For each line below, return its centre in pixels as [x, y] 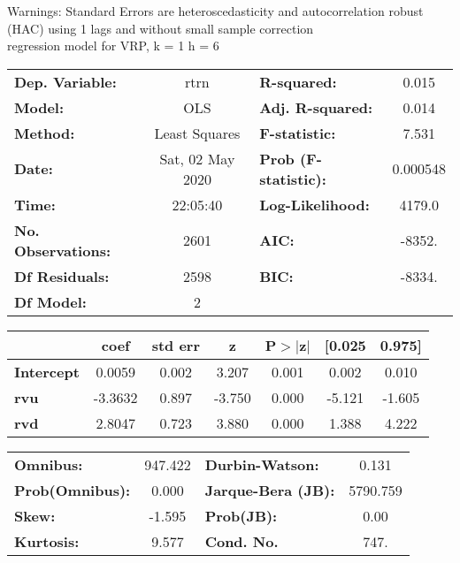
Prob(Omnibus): [73, 490]
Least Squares [197, 133]
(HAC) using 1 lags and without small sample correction [161, 28]
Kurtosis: [47, 541]
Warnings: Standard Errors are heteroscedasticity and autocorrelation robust [215, 11]
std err [176, 345]
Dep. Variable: [65, 81]
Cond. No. [241, 541]
